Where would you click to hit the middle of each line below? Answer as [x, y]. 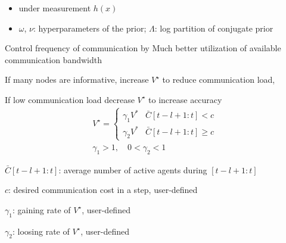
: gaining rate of [41, 209]
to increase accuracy [185, 99]
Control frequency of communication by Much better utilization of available [143, 48]
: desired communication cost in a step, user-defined [103, 190]
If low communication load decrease [70, 99]
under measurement [55, 8]
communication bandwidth [53, 59]
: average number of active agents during [133, 169]
